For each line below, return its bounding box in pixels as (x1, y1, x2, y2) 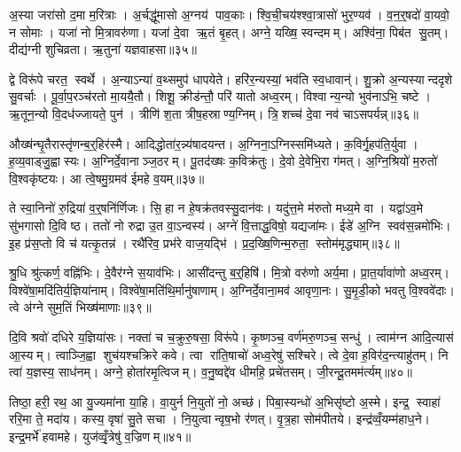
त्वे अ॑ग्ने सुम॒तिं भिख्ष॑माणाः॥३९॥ (9, 298, 152, 316)
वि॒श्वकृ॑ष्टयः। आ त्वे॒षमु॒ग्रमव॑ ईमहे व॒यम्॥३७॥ (9, 168, 205, 187)
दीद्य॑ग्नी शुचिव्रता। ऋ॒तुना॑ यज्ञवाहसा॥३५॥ (9, 40, 198, 58)
